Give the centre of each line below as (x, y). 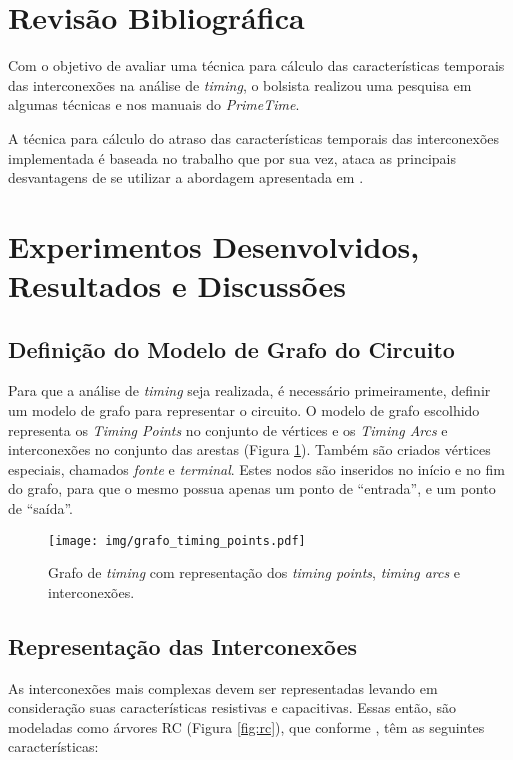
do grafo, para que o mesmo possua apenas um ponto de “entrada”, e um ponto (252, 488)
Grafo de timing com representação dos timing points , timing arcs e (254, 572)
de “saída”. (41, 508)
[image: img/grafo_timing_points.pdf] (177, 540)
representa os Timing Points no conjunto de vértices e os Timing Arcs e (228, 429)
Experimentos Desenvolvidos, (214, 245)
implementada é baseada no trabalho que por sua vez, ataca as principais (232, 157)
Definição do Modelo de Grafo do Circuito (231, 348)
